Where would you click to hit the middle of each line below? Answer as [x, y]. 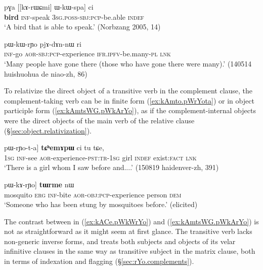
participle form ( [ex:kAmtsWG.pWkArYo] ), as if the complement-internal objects [130, 110]
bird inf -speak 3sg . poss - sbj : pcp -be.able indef [74, 16]
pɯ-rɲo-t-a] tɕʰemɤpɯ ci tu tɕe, [54, 147]
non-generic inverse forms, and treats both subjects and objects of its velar [120, 241]
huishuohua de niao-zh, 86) [46, 73]
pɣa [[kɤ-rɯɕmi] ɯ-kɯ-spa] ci [49, 7]
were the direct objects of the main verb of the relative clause [99, 120]
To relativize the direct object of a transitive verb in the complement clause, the [128, 91]
